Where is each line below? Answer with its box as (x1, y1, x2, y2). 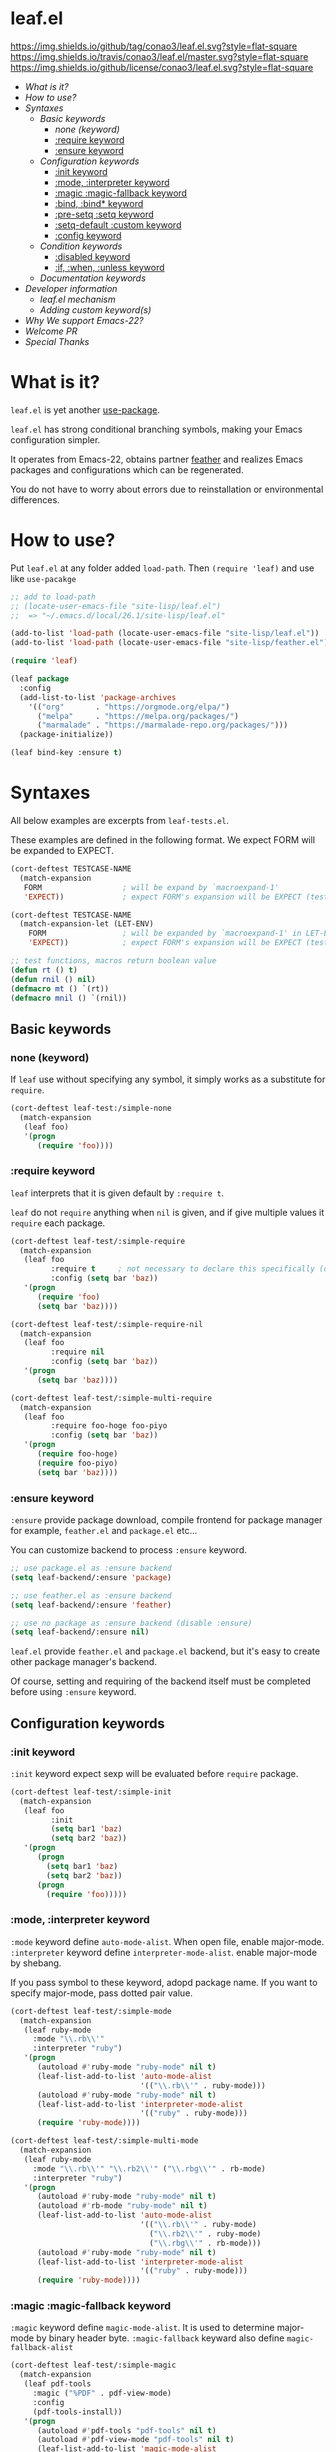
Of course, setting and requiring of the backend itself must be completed (10, 1675, 312, 1687)
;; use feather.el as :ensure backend (10, 1590, 172, 1601)
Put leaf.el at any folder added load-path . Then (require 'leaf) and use (10, 562, 315, 574)
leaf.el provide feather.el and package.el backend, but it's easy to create (10, 1645, 321, 1657)
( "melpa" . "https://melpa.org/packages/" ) (36, 711, 240, 721)
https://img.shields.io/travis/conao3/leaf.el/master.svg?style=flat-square (10, 50, 309, 62)
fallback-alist (10, 2343, 74, 2353)
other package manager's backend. (10, 1656, 158, 1668)
